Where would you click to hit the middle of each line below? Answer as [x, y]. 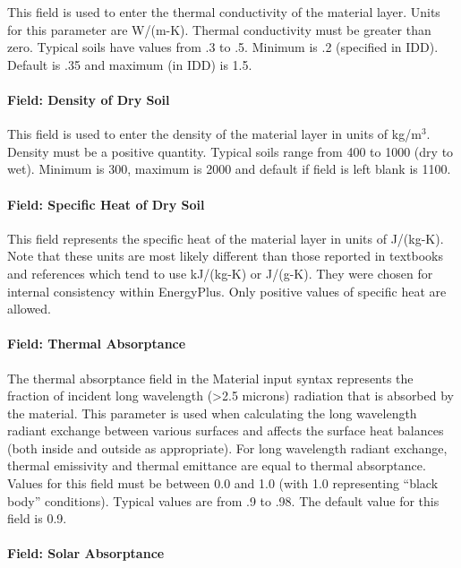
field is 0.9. [37, 518]
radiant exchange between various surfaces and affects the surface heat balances [226, 430]
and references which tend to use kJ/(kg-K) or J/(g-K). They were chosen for [220, 273]
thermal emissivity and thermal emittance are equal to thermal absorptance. [217, 465]
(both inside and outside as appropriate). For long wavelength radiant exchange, [227, 448]
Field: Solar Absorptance [86, 553]
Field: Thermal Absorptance [97, 344]
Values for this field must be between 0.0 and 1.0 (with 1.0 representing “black [223, 483]
